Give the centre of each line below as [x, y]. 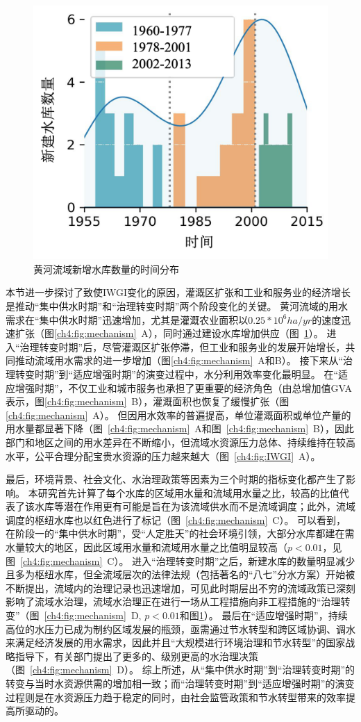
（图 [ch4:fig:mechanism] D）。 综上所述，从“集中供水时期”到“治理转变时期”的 [180, 670]
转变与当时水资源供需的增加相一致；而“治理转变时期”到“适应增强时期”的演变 [180, 683]
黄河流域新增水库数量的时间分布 [106, 269]
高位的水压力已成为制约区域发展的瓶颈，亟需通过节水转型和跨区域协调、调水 [180, 629]
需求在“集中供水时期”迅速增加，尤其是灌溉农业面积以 [127, 319]
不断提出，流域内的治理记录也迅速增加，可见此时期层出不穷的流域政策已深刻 [180, 588]
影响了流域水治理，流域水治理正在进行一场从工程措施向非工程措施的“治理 [173, 601]
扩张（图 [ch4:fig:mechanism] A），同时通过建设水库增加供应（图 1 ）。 [169, 333]
